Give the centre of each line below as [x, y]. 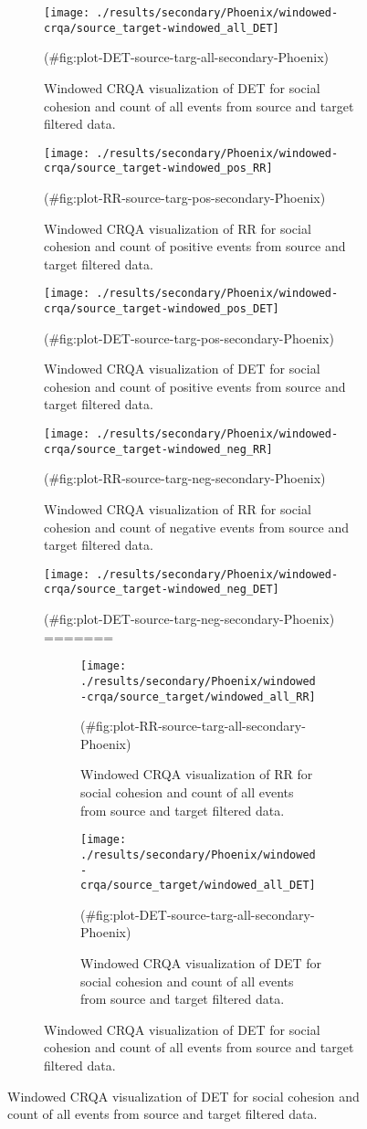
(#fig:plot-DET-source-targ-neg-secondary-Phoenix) [189, 619]
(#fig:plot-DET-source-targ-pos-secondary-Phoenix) [189, 338]
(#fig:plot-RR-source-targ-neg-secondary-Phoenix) [185, 478]
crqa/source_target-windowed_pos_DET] [162, 309]
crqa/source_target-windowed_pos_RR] [158, 169]
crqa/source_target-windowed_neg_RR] [158, 449]
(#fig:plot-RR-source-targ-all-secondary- [193, 726]
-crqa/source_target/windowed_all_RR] [198, 696]
